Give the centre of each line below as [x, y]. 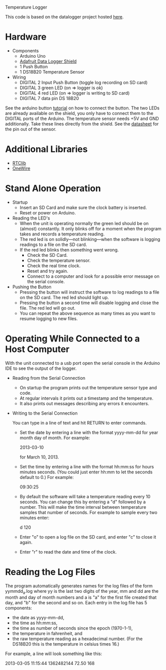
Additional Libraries [46, 149]
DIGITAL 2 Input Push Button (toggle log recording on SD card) [83, 82]
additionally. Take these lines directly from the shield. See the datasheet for [82, 123]
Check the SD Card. [47, 255]
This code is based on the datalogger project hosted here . [64, 17]
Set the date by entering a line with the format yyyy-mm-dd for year [89, 432]
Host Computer [37, 349]
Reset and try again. [48, 271]
